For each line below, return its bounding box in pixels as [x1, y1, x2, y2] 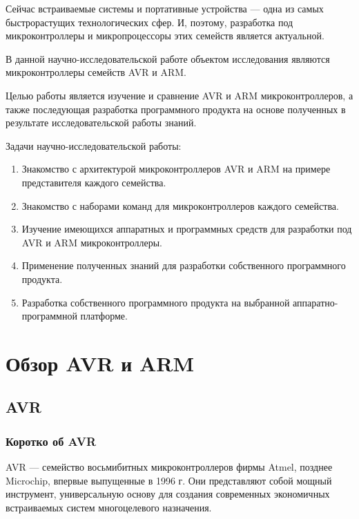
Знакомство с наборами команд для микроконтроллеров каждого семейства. [21, 198, 339, 213]
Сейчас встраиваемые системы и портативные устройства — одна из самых [6, 1, 324, 15]
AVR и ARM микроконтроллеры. [21, 235, 162, 249]
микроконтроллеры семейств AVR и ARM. [6, 65, 186, 79]
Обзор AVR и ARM [6, 349, 195, 377]
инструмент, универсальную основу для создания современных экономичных [6, 487, 330, 501]
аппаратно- [293, 295, 338, 309]
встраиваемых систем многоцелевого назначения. [6, 500, 212, 514]
